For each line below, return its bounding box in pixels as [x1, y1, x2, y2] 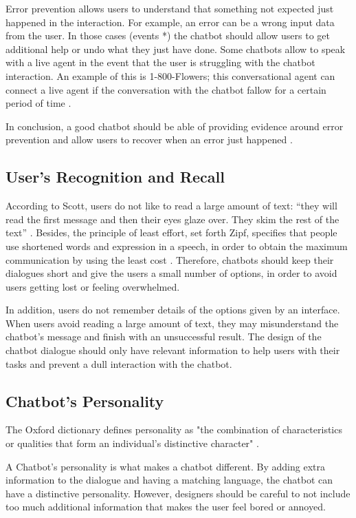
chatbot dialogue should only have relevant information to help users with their [5, 343, 340, 358]
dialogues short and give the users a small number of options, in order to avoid [5, 266, 337, 280]
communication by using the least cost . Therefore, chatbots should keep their [5, 252, 334, 267]
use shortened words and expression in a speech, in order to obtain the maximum [5, 238, 348, 253]
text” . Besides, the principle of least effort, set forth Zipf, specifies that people [5, 225, 337, 240]
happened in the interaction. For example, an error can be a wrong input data [5, 14, 335, 29]
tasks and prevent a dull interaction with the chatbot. [5, 356, 232, 371]
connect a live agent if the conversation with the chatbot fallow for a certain [5, 82, 326, 96]
